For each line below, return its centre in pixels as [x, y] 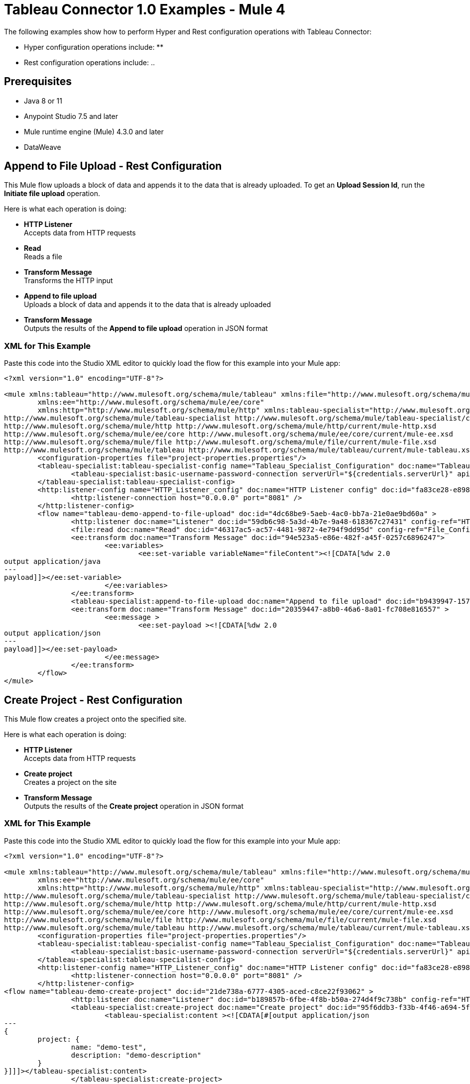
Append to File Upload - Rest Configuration [113, 166]
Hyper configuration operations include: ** [94, 47]
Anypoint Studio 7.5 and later [71, 116]
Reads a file [43, 257]
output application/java [52, 562]
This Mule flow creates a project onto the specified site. [95, 719]
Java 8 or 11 [43, 101]
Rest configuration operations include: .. [90, 62]
